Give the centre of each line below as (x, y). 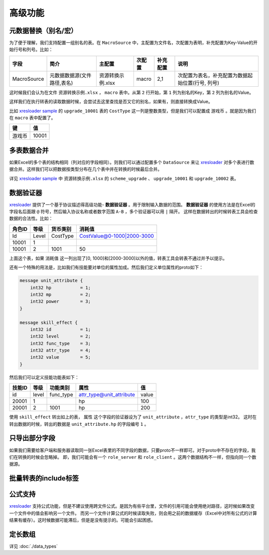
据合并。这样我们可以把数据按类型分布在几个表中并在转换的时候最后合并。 (85, 169)
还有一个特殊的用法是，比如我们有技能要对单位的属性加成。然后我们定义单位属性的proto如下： (106, 267)
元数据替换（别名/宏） (43, 31)
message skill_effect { (49, 322)
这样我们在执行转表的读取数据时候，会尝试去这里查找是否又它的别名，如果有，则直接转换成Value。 (111, 102)
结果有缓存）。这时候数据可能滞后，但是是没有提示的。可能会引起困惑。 (82, 520)
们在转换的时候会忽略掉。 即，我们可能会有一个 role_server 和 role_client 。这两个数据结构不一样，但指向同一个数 (133, 457)
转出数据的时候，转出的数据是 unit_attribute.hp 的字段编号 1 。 (79, 424)
